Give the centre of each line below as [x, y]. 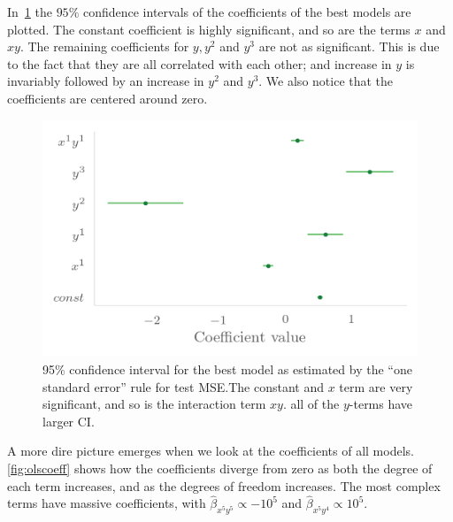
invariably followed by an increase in [106, 81]
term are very [376, 386]
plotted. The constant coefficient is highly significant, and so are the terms [209, 29]
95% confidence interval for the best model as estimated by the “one [227, 369]
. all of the [311, 404]
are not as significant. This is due [349, 46]
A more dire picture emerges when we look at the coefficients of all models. [211, 451]
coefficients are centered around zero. [107, 98]
